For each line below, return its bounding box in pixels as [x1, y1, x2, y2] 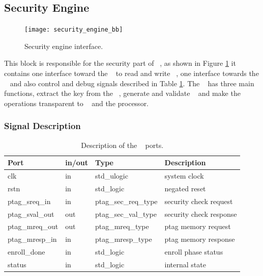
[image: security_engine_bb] [24, 26, 123, 34]
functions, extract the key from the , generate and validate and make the [4, 88, 241, 98]
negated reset [164, 183, 206, 193]
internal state [164, 259, 206, 269]
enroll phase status [164, 246, 223, 257]
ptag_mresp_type [95, 234, 152, 244]
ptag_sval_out [8, 208, 54, 219]
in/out [65, 157, 88, 168]
